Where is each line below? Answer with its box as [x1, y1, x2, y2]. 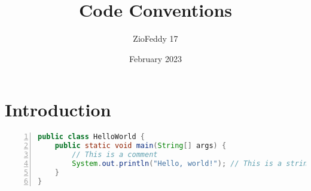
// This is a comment [72, 150, 158, 159]
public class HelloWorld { [38, 133, 145, 141]
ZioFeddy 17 [133, 32, 178, 45]
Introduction [5, 97, 111, 122]
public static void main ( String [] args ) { [54, 141, 227, 150]
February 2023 [129, 52, 182, 64]
